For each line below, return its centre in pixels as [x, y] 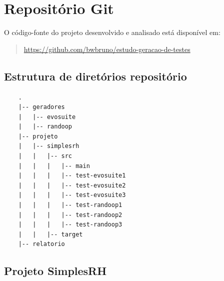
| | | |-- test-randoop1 [70, 205]
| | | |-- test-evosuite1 [72, 176]
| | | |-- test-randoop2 [70, 215]
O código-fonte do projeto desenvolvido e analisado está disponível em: [112, 32]
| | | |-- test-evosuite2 [72, 185]
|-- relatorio [41, 244]
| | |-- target [50, 234]
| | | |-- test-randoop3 [70, 225]
